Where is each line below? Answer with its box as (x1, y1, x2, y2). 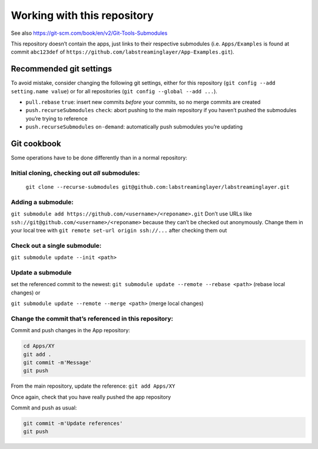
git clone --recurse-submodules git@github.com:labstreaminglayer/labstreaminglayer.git (25, 183, 290, 191)
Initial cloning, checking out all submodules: (11, 169, 141, 177)
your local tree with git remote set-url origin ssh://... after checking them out (11, 227, 227, 234)
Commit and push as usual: (11, 404, 77, 411)
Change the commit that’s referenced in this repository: (11, 314, 174, 323)
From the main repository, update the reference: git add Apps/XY (11, 382, 175, 389)
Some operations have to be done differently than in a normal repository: (11, 154, 188, 162)
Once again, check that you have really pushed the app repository (11, 393, 171, 401)
